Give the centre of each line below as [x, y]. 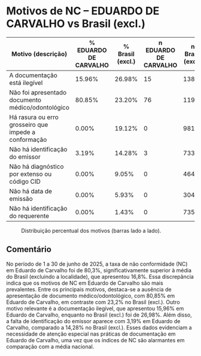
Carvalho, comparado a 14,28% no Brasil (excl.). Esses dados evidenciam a [99, 327]
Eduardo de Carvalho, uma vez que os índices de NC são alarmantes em [95, 340]
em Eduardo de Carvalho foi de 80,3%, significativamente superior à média [99, 270]
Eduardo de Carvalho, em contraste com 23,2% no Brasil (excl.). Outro [93, 302]
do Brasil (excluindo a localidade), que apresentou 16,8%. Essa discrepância [100, 276]
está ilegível [26, 83]
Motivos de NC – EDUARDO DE [83, 11]
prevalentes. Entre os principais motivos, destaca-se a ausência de [89, 289]
